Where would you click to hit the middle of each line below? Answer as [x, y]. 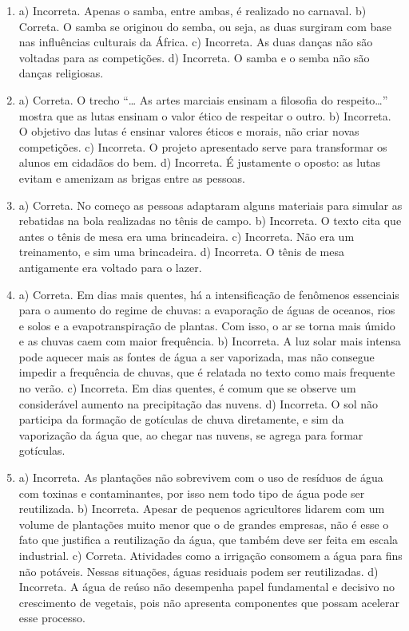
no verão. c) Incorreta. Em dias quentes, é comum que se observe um [187, 388]
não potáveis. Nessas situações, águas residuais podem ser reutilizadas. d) [199, 571]
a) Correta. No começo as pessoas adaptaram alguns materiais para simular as [210, 205]
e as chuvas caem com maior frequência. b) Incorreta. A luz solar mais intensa [210, 341]
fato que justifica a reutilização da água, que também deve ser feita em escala [208, 540]
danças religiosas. [61, 73]
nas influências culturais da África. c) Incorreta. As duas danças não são [196, 42]
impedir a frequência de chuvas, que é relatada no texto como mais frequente [207, 372]
